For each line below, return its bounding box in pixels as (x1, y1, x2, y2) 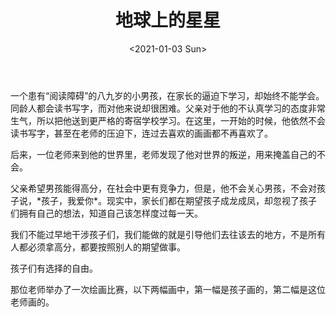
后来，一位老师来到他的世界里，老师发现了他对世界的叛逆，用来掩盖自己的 (10, 148, 317, 160)
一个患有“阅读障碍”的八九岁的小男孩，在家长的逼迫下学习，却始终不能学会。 (10, 89, 325, 101)
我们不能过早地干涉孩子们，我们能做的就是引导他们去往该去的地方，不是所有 (10, 228, 326, 240)
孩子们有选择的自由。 (10, 262, 98, 274)
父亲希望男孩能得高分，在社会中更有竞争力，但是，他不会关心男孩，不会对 (10, 182, 317, 194)
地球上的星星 (114, 9, 221, 32)
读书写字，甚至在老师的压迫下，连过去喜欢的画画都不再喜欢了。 (10, 127, 273, 139)
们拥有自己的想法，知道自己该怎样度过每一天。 (10, 207, 203, 219)
